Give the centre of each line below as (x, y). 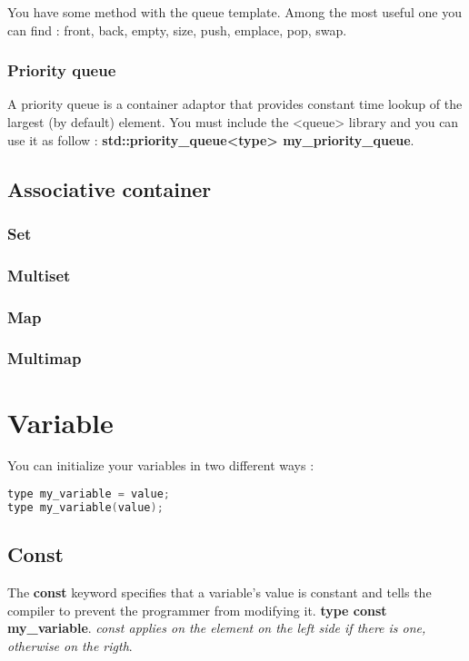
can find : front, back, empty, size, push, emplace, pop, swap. (177, 30)
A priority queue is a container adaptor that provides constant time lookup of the (235, 104)
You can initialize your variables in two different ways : (161, 465)
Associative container (110, 188)
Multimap (45, 358)
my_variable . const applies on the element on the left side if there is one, (217, 628)
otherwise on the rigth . (70, 645)
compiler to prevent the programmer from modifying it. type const (197, 610)
